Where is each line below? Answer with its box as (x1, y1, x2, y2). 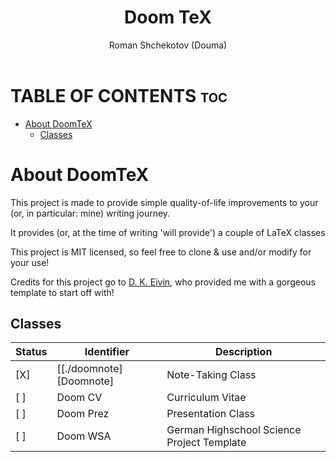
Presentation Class (166, 407, 256, 421)
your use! (10, 256, 50, 268)
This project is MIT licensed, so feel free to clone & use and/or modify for (10, 246, 312, 258)
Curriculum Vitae (166, 391, 247, 405)
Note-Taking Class (166, 368, 257, 382)
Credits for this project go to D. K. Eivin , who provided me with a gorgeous (10, 276, 316, 288)
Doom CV (56, 391, 103, 405)
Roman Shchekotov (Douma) (108, 39, 228, 51)
